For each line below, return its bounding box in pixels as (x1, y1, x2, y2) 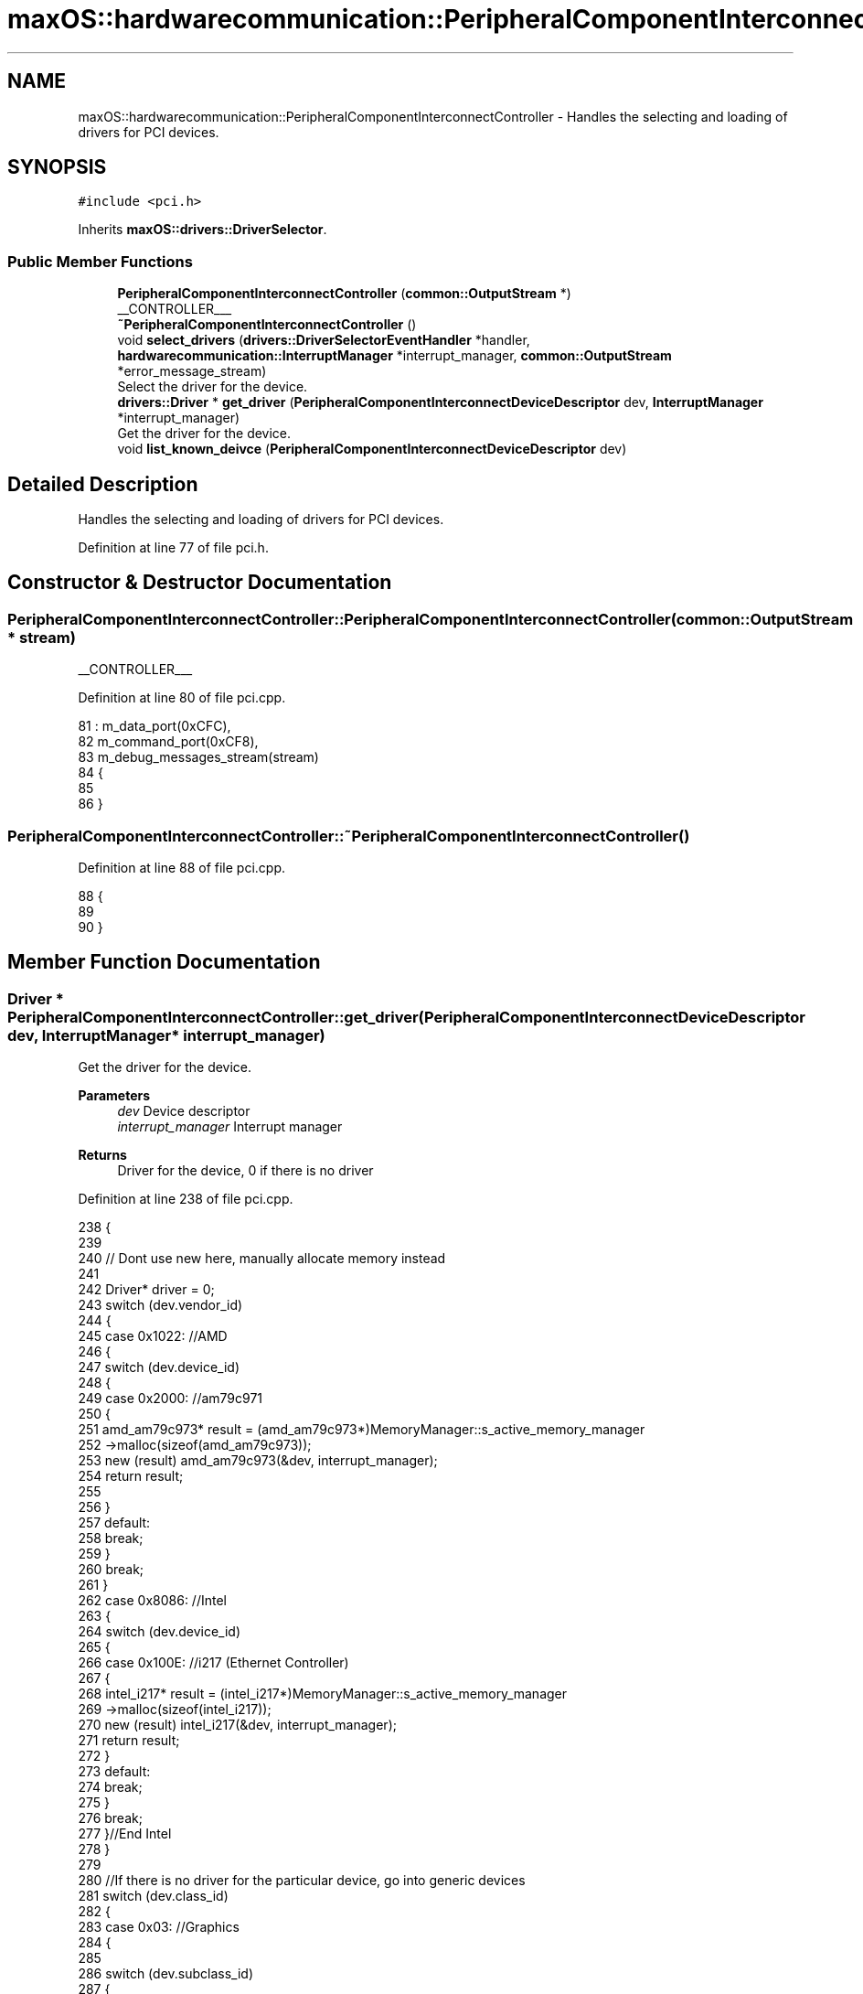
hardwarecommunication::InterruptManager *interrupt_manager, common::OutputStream (117, 348, 672, 364)
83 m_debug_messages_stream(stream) (78, 749, 319, 766)
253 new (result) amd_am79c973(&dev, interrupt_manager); (78, 1453, 438, 1469)
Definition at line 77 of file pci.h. (78, 540, 269, 556)
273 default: (78, 1764, 151, 1780)
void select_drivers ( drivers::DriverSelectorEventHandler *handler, (117, 332, 530, 348)
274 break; (78, 1779, 143, 1796)
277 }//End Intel (78, 1826, 172, 1842)
